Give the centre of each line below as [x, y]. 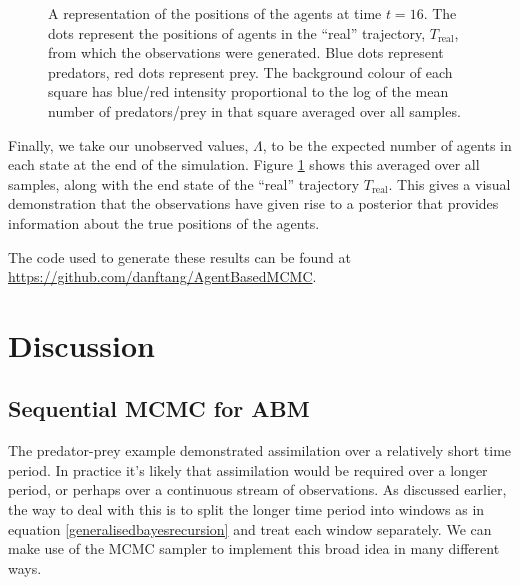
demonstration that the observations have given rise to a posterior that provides [253, 203]
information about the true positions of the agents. [164, 222]
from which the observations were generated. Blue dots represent [246, 52]
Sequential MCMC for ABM [159, 408]
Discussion [81, 344]
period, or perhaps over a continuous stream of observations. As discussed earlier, [257, 489]
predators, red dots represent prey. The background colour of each [250, 71]
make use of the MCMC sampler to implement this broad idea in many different [254, 548]
